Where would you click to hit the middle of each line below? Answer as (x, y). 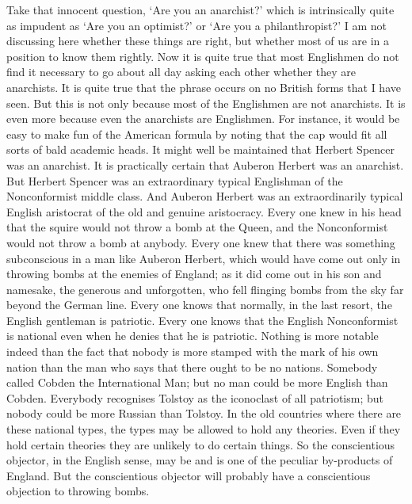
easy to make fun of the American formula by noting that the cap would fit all (197, 134)
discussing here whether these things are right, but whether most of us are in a (198, 41)
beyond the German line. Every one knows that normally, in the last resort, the (199, 305)
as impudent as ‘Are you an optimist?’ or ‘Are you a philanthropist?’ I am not (196, 25)
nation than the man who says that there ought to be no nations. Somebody (192, 367)
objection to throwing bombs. (78, 491)
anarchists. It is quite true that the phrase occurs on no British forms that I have (204, 87)
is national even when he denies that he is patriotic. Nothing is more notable (193, 336)
